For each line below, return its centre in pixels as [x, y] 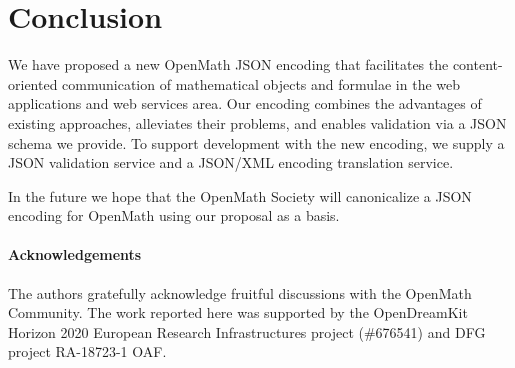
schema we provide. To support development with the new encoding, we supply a [256, 142]
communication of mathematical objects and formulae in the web [261, 83]
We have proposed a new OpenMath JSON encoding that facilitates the [228, 64]
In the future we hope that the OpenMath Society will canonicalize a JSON [240, 195]
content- [477, 64]
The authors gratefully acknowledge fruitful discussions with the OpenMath [240, 292]
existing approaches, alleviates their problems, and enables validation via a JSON [257, 122]
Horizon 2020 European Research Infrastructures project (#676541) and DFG [247, 331]
